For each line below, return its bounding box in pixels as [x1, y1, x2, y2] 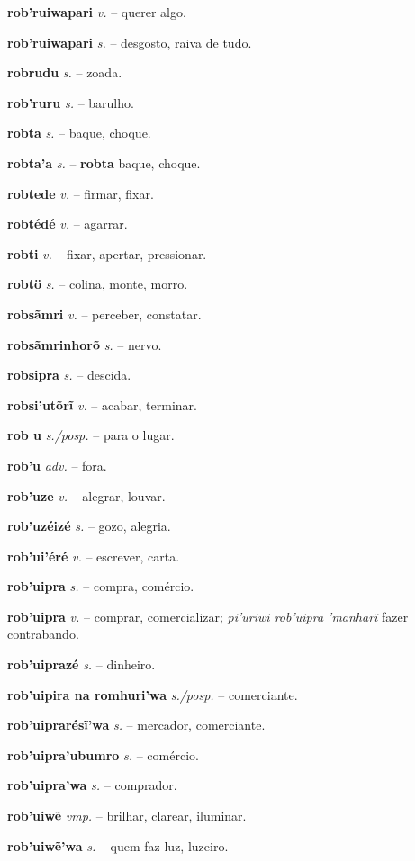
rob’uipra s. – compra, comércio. [7, 577, 194, 596]
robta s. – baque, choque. [7, 123, 151, 142]
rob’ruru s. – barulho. [7, 93, 134, 112]
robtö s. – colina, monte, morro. [7, 274, 188, 293]
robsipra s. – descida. [7, 365, 131, 384]
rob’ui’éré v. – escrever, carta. [7, 546, 180, 565]
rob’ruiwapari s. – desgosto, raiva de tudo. [7, 32, 252, 51]
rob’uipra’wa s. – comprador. [7, 776, 177, 794]
